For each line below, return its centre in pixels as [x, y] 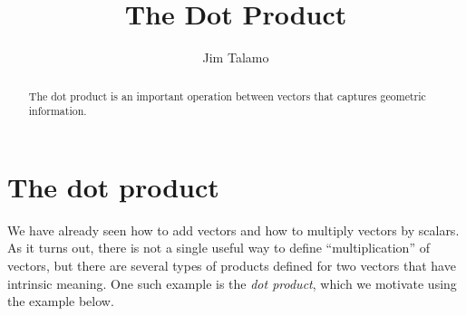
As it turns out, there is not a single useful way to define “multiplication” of [218, 248]
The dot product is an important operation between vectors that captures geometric [227, 96]
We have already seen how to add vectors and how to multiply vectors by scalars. [233, 230]
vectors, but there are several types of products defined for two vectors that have [232, 265]
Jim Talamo [236, 57]
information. [58, 111]
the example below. [61, 301]
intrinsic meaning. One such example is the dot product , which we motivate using [232, 283]
